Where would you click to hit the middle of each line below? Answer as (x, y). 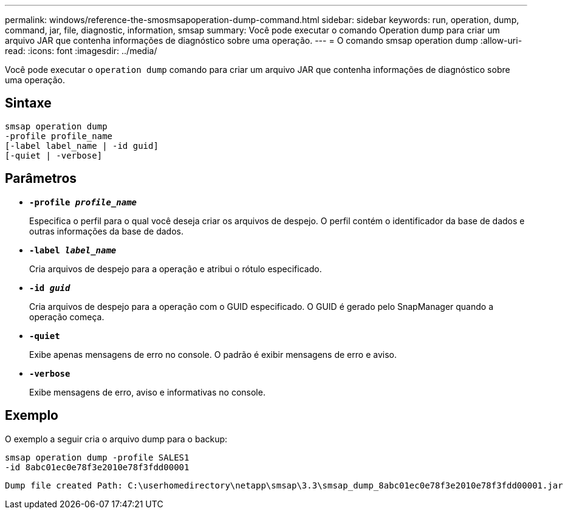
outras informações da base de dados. (106, 231)
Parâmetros (41, 179)
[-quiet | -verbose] (54, 155)
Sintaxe (28, 103)
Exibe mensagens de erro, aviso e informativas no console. (147, 392)
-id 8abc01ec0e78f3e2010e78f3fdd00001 (97, 467)
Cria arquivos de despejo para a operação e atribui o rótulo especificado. (176, 269)
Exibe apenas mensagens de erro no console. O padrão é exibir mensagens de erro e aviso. (213, 354)
